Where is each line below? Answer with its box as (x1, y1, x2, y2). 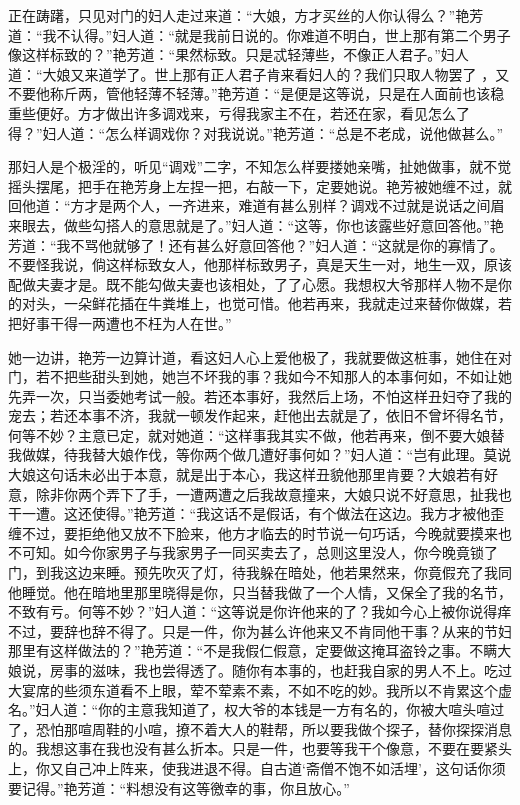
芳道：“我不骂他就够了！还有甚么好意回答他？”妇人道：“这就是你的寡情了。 (8, 234, 504, 255)
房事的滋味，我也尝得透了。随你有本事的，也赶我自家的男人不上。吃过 (49, 660, 512, 680)
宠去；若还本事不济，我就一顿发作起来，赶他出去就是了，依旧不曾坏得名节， (8, 405, 512, 426)
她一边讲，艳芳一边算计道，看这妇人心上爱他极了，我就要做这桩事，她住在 (8, 346, 498, 367)
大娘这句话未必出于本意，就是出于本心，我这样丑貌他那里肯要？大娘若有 (8, 464, 484, 485)
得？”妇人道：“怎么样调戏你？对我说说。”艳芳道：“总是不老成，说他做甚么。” (8, 122, 504, 143)
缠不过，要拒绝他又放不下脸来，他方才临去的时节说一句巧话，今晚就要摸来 (8, 522, 498, 543)
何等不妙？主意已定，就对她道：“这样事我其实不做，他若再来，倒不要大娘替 (8, 424, 505, 445)
